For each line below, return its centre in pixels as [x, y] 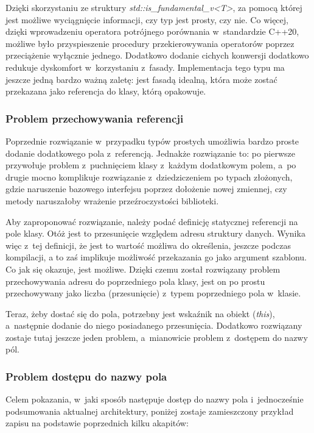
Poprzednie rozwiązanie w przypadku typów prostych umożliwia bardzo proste [152, 141]
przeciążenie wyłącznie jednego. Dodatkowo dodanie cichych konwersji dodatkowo [157, 55]
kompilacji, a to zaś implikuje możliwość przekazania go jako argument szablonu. [156, 257]
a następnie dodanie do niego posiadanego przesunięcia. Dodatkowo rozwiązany [154, 325]
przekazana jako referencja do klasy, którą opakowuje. [106, 91]
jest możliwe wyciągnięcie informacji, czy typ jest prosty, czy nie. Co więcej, [147, 19]
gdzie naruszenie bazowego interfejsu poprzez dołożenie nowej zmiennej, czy [146, 189]
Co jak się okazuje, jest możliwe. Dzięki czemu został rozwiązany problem [143, 269]
